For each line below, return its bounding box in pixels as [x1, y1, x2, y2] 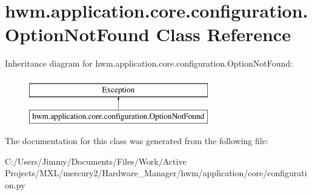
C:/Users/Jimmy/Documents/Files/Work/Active [5, 154, 187, 167]
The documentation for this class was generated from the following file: [5, 134, 268, 147]
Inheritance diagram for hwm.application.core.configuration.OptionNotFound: [5, 57, 293, 70]
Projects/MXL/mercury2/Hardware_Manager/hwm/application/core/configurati [5, 167, 307, 179]
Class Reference [156, 22, 291, 47]
